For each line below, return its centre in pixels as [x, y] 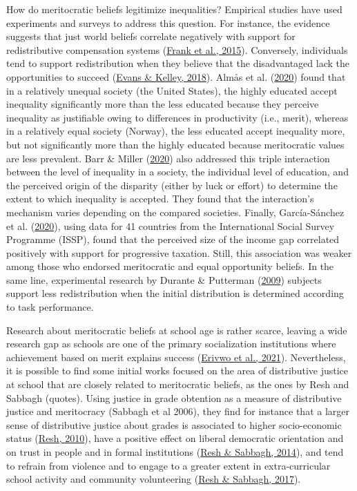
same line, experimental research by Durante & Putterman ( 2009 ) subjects [164, 279]
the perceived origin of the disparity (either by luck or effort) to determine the [172, 185]
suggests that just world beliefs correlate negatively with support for [151, 36]
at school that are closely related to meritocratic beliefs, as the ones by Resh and [178, 384]
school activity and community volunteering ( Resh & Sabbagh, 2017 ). [154, 479]
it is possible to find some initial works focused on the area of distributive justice [177, 370]
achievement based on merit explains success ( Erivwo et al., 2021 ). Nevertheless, [176, 357]
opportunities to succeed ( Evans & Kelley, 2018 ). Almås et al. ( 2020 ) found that [176, 76]
